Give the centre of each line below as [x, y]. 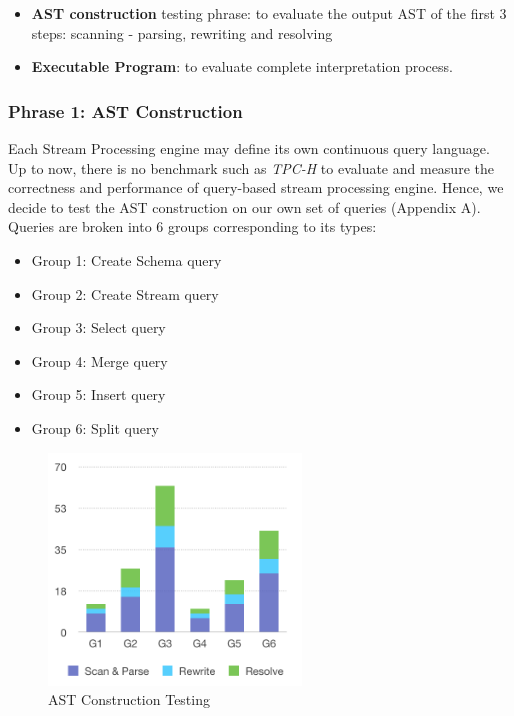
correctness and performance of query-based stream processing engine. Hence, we [256, 187]
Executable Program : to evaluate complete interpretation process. [242, 66]
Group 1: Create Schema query [126, 259]
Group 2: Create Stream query [125, 293]
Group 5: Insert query [98, 394]
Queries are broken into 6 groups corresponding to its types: [192, 226]
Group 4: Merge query [99, 360]
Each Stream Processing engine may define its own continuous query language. [249, 148]
